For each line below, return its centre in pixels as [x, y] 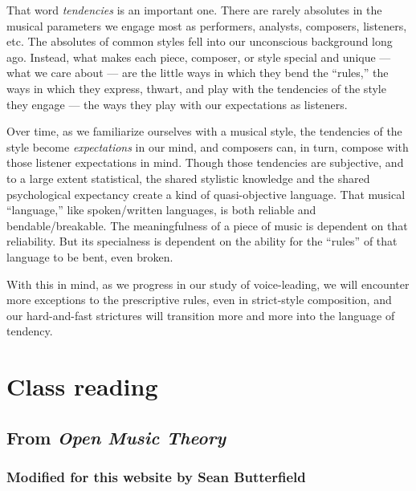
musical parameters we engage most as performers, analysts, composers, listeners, [207, 25]
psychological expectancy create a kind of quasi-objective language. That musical [206, 194]
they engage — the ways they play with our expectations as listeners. [177, 104]
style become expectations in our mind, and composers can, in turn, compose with [208, 146]
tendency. [30, 331]
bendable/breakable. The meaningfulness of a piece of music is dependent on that [207, 225]
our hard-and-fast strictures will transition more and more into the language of [201, 315]
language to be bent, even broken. [90, 256]
